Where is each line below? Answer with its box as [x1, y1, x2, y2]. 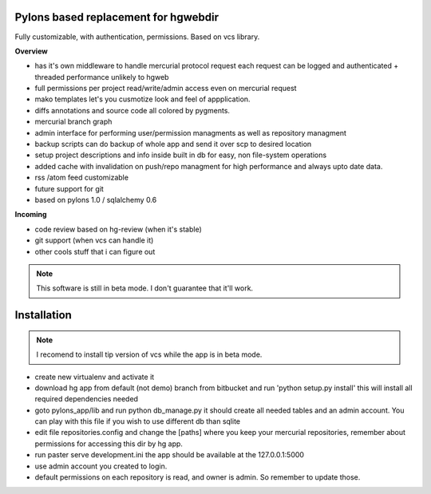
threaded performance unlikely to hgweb [34, 72, 169, 81]
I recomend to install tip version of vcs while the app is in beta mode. [36, 350, 263, 359]
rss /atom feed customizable [34, 172, 129, 183]
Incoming [14, 210, 47, 219]
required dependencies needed [34, 394, 139, 404]
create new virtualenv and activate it [34, 372, 155, 381]
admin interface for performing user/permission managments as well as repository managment [34, 128, 346, 137]
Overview [14, 46, 48, 56]
